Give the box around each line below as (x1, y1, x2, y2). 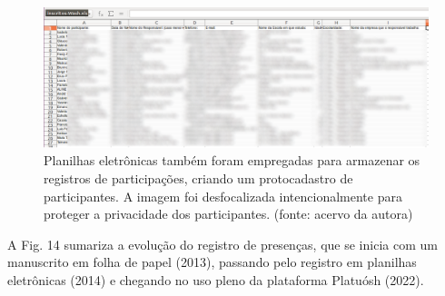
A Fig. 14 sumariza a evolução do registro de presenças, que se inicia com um (7, 234, 438, 253)
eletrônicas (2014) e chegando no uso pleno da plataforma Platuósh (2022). (7, 271, 424, 290)
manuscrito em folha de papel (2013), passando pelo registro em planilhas (7, 252, 417, 271)
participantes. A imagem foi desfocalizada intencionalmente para (44, 186, 402, 205)
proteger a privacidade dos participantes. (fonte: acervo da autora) (44, 204, 413, 223)
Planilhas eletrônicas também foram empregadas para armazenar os (44, 151, 420, 170)
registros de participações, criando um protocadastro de (44, 169, 353, 188)
